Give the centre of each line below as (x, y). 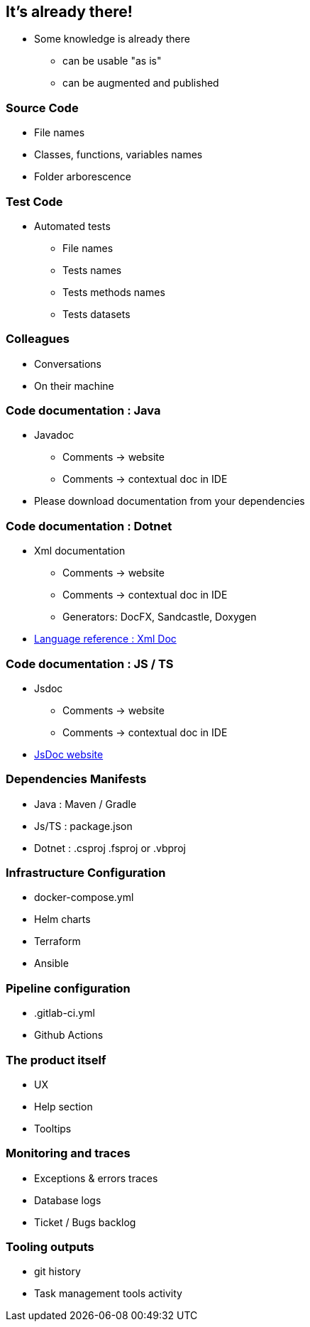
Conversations (68, 364)
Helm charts (62, 919)
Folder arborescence (83, 177)
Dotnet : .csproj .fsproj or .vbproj (110, 848)
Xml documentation (80, 551)
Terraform (57, 941)
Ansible (51, 963)
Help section (63, 1106)
